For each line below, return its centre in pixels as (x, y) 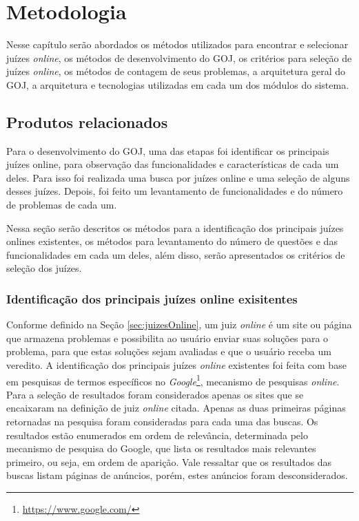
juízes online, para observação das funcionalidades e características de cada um (173, 164)
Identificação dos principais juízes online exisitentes (152, 298)
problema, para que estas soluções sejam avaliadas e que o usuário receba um (169, 351)
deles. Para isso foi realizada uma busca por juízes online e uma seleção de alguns (178, 177)
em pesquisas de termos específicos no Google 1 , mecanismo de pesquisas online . (173, 380)
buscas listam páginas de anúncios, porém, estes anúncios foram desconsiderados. (177, 475)
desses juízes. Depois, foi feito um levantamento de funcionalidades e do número (175, 191)
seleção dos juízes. (44, 268)
